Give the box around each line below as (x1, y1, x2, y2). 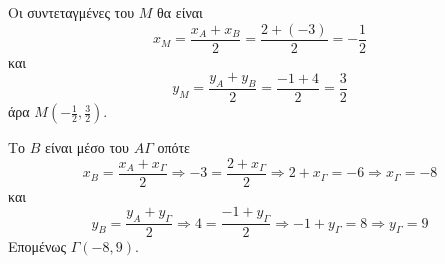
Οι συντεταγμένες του (8, 2, 135, 22)
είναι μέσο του (45, 137, 129, 158)
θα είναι (157, 2, 203, 22)
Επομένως (8, 236, 67, 257)
